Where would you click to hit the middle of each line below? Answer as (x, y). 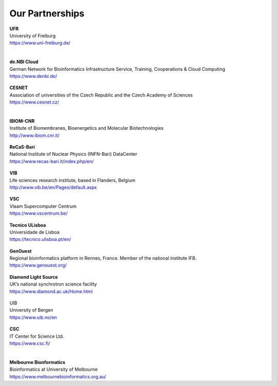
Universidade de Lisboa (35, 232)
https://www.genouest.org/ (38, 265)
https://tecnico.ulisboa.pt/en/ (40, 239)
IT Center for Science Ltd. (37, 336)
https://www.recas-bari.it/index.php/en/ (52, 161)
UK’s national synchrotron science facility (53, 284)
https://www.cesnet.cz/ (34, 102)
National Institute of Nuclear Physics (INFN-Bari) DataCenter (73, 154)
